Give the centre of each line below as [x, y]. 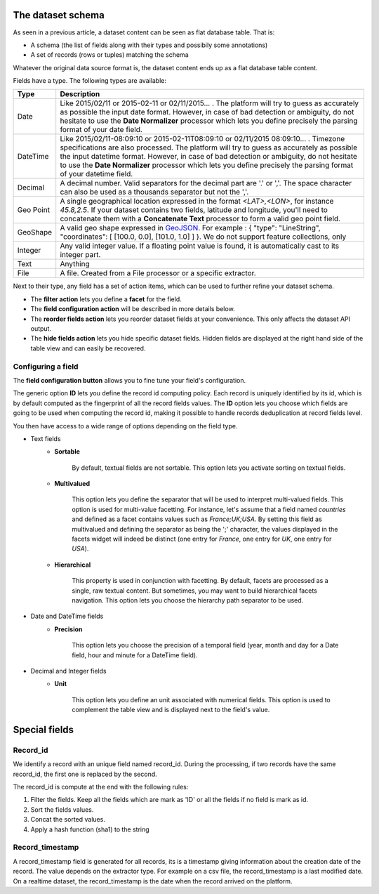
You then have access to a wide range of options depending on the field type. [125, 426]
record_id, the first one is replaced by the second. [85, 774]
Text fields [46, 438]
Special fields [43, 729]
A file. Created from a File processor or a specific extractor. [158, 273]
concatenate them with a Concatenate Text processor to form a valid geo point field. [200, 219]
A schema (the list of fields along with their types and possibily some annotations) [149, 45]
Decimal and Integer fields [68, 671]
